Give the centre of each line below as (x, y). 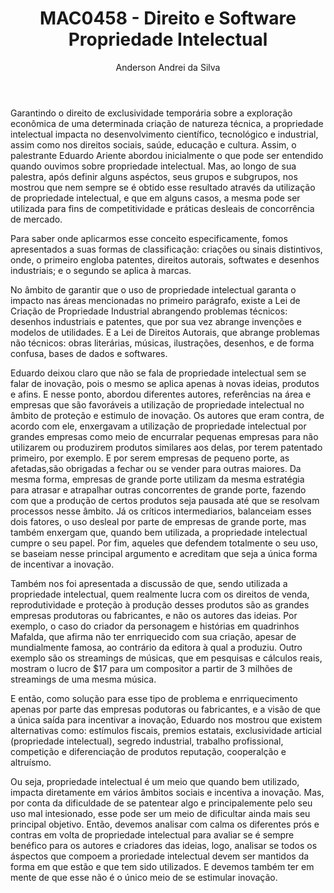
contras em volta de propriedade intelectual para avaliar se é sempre (152, 834)
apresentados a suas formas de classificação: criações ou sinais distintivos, (166, 249)
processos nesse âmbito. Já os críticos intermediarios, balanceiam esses (161, 511)
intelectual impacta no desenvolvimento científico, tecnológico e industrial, (164, 134)
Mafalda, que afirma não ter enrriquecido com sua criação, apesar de (153, 636)
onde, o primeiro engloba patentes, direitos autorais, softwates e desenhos (165, 259)
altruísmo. (31, 762)
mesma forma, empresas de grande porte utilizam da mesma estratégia (157, 479)
